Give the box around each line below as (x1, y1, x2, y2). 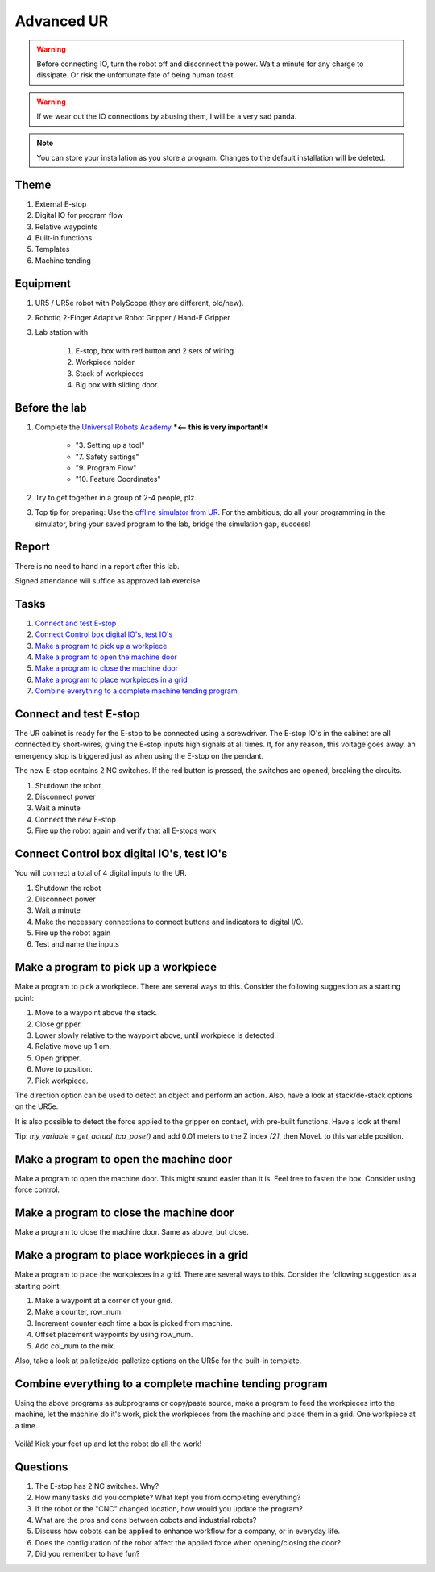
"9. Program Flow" (75, 463, 137, 473)
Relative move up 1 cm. (35, 1042, 112, 1051)
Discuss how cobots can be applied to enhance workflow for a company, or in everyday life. (35, 1526, 341, 1536)
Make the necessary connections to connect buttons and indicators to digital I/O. (35, 917, 304, 926)
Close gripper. (35, 1019, 82, 1029)
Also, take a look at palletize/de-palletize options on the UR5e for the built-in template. (14, 1356, 302, 1365)
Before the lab (14, 400, 88, 415)
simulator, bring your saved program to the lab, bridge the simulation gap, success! (35, 519, 311, 529)
